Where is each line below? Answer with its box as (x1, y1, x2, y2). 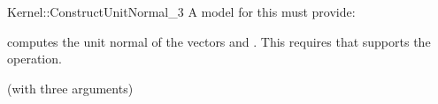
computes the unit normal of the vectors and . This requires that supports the (7, 32, 431, 50)
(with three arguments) (7, 78, 134, 97)
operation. (7, 49, 62, 68)
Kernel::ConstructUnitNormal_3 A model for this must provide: (7, 3, 356, 20)
